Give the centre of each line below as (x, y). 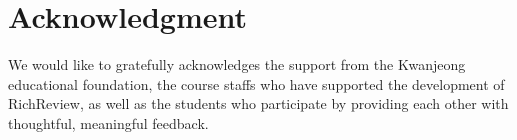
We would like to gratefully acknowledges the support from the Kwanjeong (237, 64)
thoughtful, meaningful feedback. (108, 122)
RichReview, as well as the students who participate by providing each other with (258, 103)
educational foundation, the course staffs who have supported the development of (256, 83)
